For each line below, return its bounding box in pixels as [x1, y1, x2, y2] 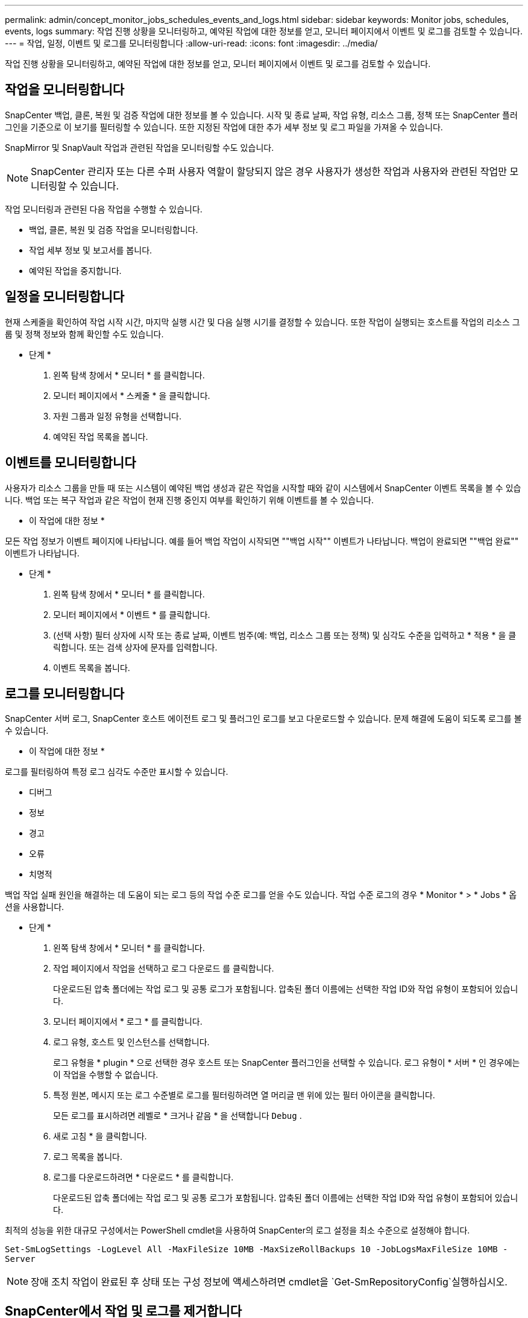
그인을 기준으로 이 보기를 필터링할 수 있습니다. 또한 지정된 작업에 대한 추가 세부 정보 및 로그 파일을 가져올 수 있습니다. [5, 121, 443, 132]
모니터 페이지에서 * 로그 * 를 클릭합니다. [53, 1016, 203, 1027]
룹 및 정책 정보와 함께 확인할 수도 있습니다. [5, 328, 164, 339]
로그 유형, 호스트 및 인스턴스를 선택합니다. [53, 1037, 210, 1048]
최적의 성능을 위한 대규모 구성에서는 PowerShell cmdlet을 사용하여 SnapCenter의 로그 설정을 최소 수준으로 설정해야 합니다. [5, 1225, 470, 1236]
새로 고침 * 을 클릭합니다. [53, 1131, 147, 1142]
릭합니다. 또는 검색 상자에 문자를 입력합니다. [53, 641, 218, 652]
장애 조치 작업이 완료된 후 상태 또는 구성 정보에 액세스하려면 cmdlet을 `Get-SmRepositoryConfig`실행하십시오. [31, 1276, 508, 1288]
